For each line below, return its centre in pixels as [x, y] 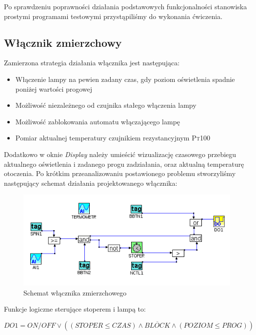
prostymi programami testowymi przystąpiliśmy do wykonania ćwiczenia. [113, 16]
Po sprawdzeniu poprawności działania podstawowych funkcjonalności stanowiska [126, 6]
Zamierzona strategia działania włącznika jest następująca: [92, 63]
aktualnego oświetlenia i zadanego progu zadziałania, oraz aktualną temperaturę [124, 164]
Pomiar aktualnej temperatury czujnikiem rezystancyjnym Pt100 [113, 138]
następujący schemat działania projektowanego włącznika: [91, 183]
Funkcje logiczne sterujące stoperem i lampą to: [75, 309]
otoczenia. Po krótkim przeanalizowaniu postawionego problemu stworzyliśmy [120, 173]
